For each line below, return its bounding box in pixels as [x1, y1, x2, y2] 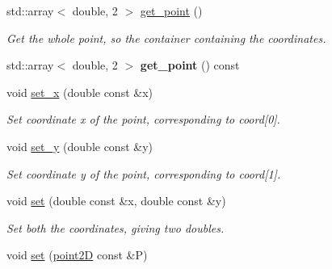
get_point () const [140, 57, 240, 74]
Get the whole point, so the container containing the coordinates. [6, 29, 326, 46]
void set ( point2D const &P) [6, 246, 148, 263]
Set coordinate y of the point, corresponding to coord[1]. [6, 165, 281, 182]
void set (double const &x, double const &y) [6, 192, 226, 209]
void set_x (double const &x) [6, 83, 153, 100]
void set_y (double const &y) [6, 137, 153, 154]
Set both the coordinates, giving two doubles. [6, 219, 225, 236]
